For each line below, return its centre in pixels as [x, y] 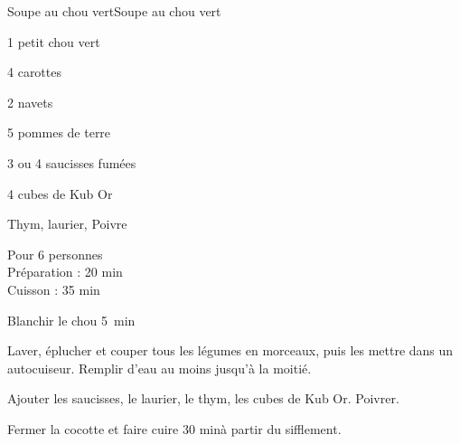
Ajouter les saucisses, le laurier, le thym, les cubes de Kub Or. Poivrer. [203, 398]
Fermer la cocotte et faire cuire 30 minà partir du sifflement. [174, 428]
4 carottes [34, 72]
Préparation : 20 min [65, 272]
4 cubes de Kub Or [60, 193]
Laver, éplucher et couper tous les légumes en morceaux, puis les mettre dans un [230, 350]
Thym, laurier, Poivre [67, 224]
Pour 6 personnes [55, 254]
